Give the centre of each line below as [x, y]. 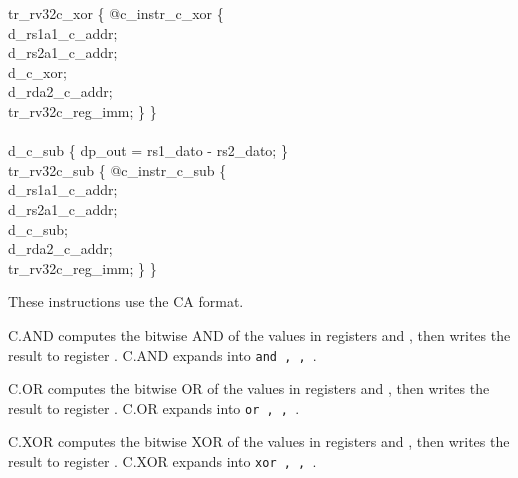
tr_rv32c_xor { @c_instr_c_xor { [116, 13]
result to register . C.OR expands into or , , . [154, 407]
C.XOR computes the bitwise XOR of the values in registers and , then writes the [259, 441]
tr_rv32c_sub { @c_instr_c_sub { [117, 169]
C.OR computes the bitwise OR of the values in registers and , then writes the [249, 388]
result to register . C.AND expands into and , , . [162, 354]
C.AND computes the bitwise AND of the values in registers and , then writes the [259, 334]
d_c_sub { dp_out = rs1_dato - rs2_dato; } [148, 150]
